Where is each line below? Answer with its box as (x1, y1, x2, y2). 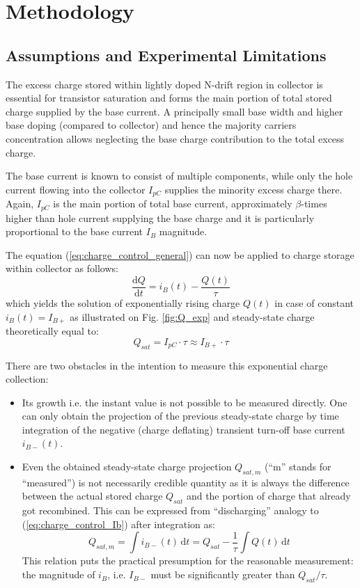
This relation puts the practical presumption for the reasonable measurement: (22, 553, 354, 568)
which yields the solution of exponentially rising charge (6, 296, 240, 310)
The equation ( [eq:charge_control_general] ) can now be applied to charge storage (6, 247, 354, 262)
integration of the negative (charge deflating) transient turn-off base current (22, 422, 345, 436)
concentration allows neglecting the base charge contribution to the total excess (6, 131, 345, 145)
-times (301, 196, 327, 211)
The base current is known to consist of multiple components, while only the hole (6, 168, 353, 183)
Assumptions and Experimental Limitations (6, 44, 327, 65)
